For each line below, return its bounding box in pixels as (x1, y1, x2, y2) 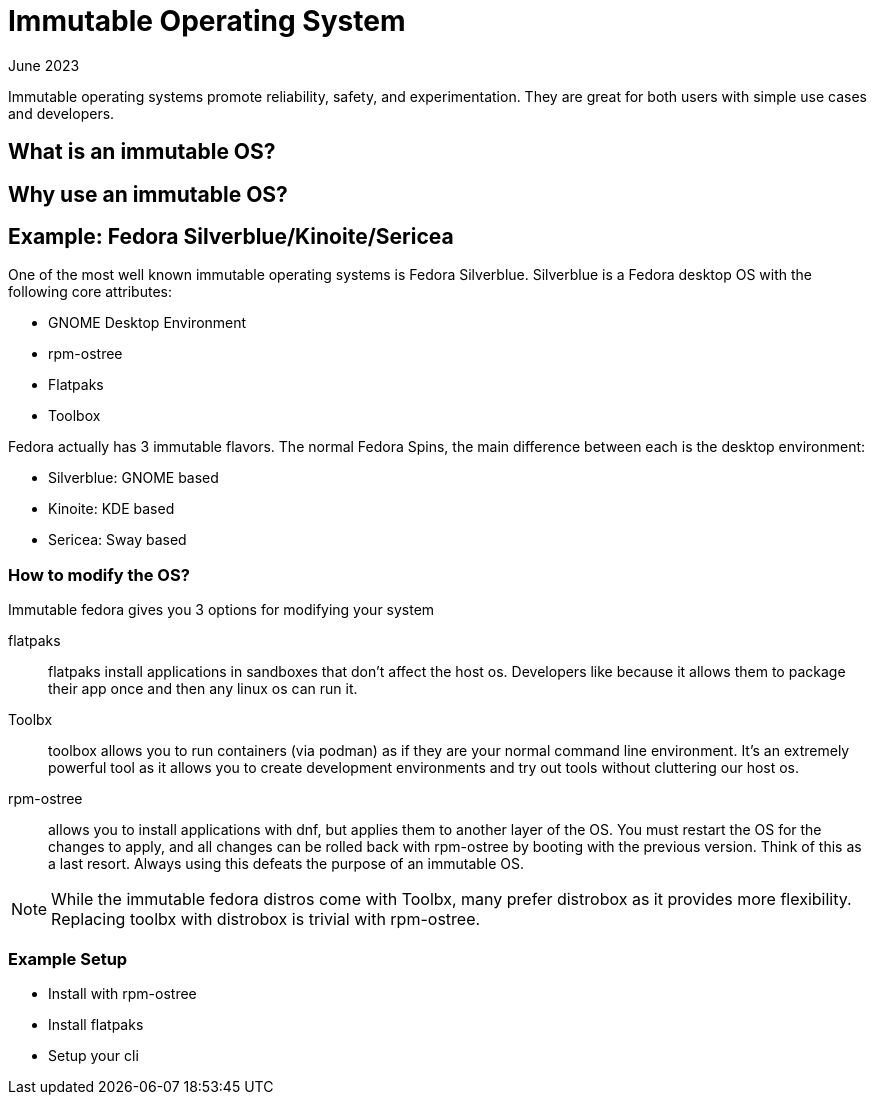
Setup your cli (48, 1046, 139, 1064)
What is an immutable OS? (8, 139, 276, 165)
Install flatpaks (48, 1015, 144, 1033)
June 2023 (8, 56, 80, 74)
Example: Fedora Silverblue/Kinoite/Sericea (8, 224, 454, 250)
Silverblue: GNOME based (48, 469, 219, 487)
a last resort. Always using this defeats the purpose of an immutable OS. (48, 855, 525, 873)
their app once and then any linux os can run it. (48, 680, 358, 698)
